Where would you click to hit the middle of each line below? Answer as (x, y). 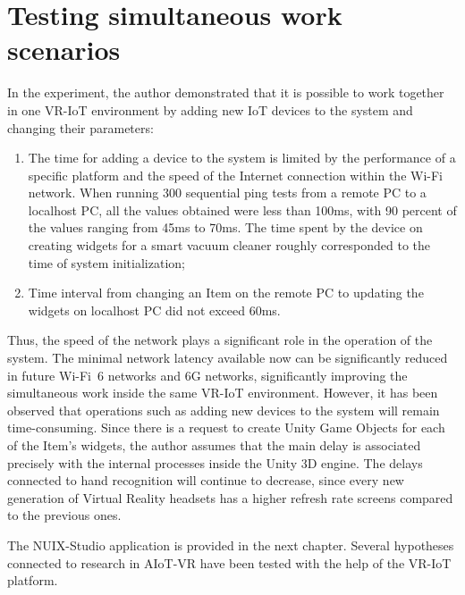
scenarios (64, 50)
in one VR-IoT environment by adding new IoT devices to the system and (210, 109)
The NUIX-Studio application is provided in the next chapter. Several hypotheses (231, 545)
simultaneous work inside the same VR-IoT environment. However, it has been (223, 393)
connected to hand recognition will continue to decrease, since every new (206, 480)
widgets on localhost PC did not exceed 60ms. (154, 310)
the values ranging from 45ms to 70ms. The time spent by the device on (225, 227)
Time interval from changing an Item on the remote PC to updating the (226, 293)
